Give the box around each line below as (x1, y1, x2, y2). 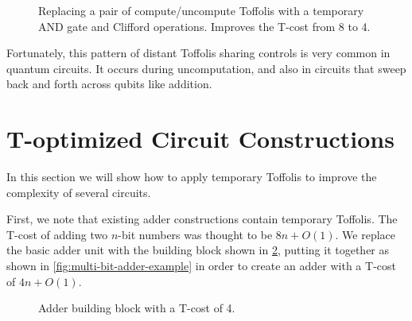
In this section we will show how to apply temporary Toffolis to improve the (6, 168, 377, 185)
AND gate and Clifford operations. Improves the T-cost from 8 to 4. (38, 17, 371, 34)
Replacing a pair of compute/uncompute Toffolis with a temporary (38, 2, 364, 18)
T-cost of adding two (6, 226, 108, 242)
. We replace (335, 226, 396, 242)
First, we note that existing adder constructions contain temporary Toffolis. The (6, 211, 398, 227)
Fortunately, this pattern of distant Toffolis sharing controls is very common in (6, 44, 391, 61)
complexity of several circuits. (6, 184, 151, 200)
